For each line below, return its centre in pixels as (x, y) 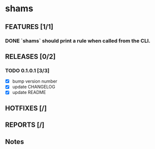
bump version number (35, 81)
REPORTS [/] (25, 125)
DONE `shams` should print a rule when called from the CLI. (78, 41)
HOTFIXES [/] (26, 108)
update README (29, 92)
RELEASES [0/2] (30, 56)
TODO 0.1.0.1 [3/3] (27, 70)
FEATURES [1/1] (29, 27)
